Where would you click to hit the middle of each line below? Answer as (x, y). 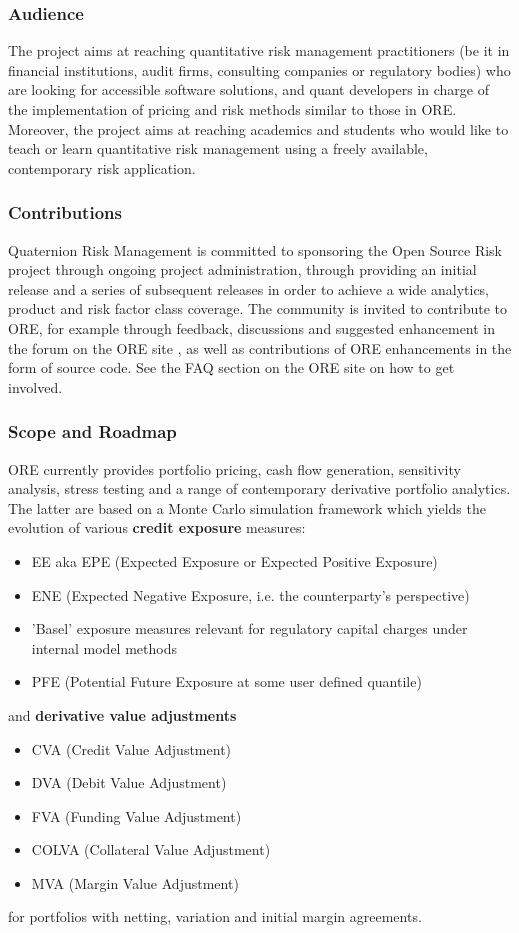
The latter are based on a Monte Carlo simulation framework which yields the (247, 507)
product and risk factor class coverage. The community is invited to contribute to (258, 308)
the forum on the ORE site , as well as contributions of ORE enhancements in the (260, 347)
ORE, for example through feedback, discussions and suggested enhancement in (252, 327)
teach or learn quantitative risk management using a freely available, (218, 148)
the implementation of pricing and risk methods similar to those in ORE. (232, 109)
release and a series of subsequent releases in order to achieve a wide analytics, (249, 288)
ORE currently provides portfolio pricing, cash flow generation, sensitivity (234, 468)
